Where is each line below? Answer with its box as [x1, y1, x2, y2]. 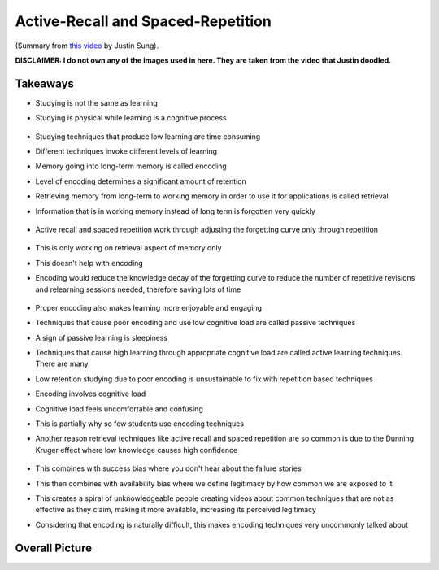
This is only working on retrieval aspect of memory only [35, 243, 223, 253]
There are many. [35, 359, 91, 369]
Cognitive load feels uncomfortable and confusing [35, 403, 203, 414]
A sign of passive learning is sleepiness [35, 333, 168, 342]
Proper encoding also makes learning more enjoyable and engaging [35, 302, 263, 312]
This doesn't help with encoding [35, 258, 144, 268]
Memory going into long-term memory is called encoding [35, 161, 227, 171]
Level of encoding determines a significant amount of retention [35, 176, 247, 186]
